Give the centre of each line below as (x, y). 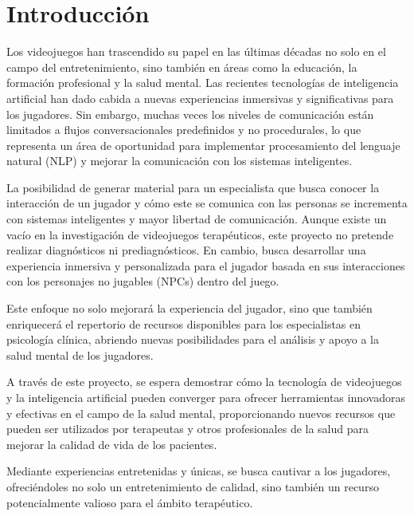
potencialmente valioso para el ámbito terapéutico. (130, 502)
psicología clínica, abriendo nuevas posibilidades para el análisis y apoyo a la (193, 339)
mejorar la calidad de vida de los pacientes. (112, 444)
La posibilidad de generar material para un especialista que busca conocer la (193, 187)
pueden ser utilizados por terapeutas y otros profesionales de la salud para (188, 429)
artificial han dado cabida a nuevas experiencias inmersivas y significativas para (200, 98)
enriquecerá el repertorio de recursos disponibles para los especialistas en (184, 323)
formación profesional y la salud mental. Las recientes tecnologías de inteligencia (203, 83)
